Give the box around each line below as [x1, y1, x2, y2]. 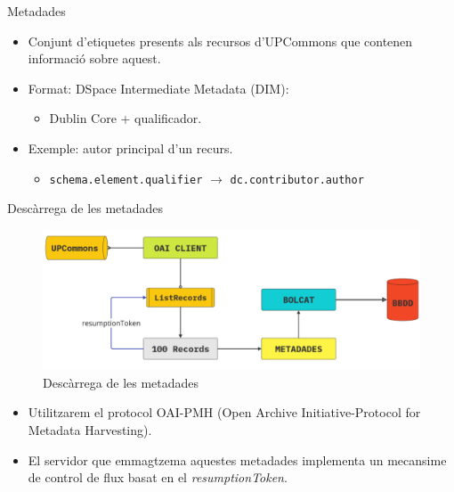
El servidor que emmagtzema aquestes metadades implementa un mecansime [28, 450, 447, 469]
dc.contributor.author [230, 173, 364, 186]
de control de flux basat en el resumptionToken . [28, 468, 288, 487]
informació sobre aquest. [28, 49, 161, 68]
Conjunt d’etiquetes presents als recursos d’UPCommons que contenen [28, 31, 413, 50]
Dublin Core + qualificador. [49, 109, 202, 127]
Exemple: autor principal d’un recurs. [28, 138, 233, 157]
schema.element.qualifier [49, 173, 203, 186]
